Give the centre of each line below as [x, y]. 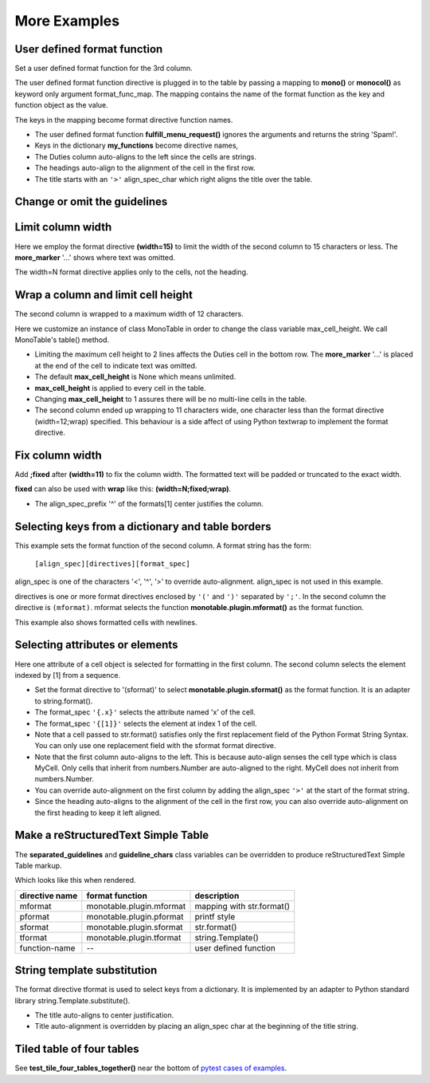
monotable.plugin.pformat [135, 916]
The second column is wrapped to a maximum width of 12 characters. [129, 314]
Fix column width [59, 455]
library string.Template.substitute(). [72, 1000]
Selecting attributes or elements [96, 645]
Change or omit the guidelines [91, 202]
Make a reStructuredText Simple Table [112, 835]
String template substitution [86, 970]
